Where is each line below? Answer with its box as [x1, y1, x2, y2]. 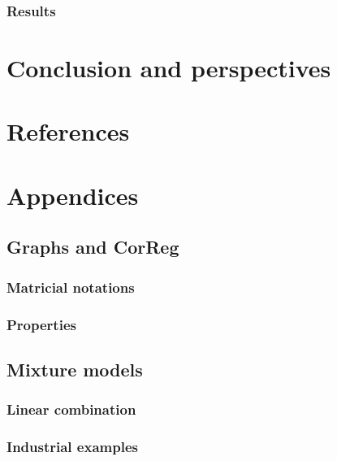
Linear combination [6, 399, 136, 420]
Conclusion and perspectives [6, 51, 331, 85]
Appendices [6, 178, 139, 211]
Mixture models [6, 356, 143, 381]
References [6, 115, 130, 148]
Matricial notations [6, 276, 135, 297]
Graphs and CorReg [6, 234, 179, 259]
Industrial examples [6, 436, 138, 456]
